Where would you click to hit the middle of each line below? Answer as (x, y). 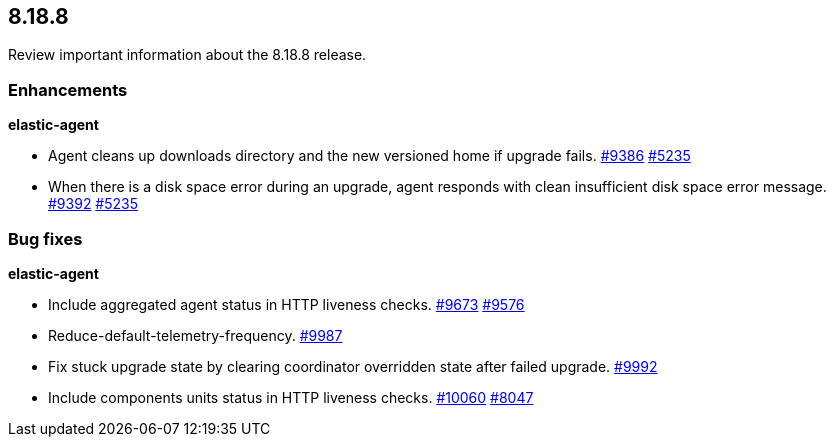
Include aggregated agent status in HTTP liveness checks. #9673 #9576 (286, 304)
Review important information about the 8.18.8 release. (187, 55)
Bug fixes (45, 238)
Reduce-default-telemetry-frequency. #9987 (195, 335)
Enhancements (68, 89)
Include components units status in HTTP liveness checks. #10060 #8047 (291, 397)
